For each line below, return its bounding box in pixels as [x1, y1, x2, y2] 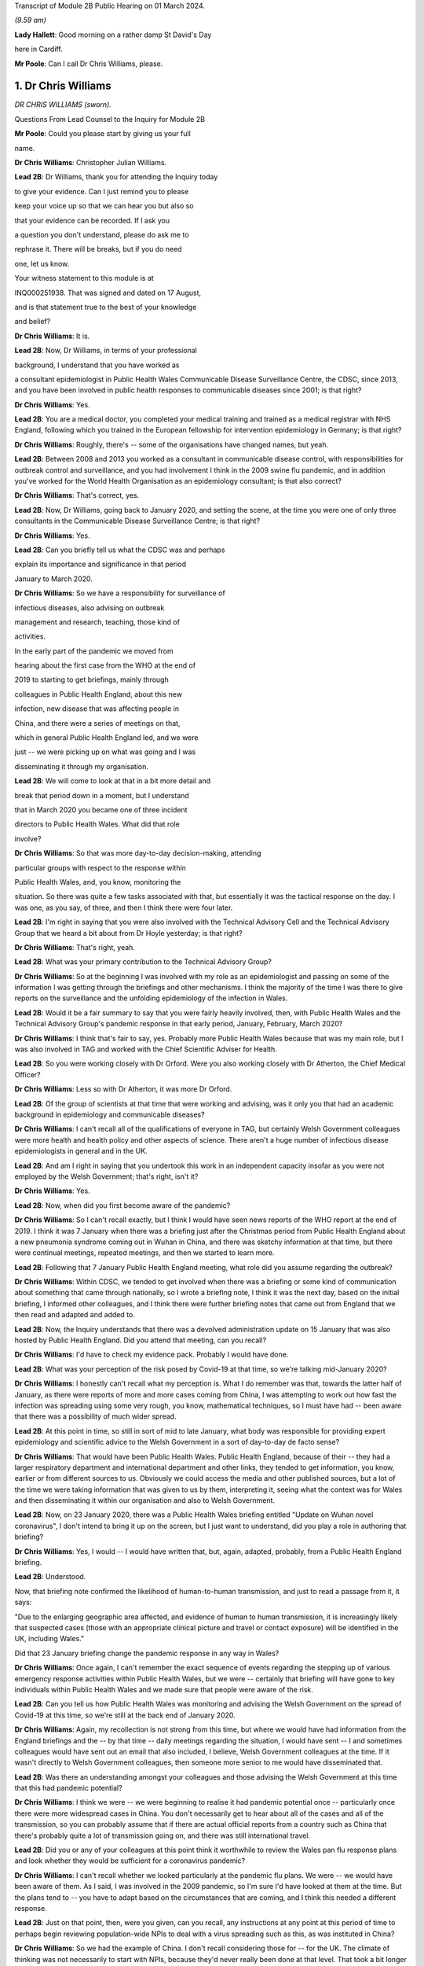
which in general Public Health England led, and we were [14, 733, 199, 742]
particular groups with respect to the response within [14, 863, 186, 872]
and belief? [14, 317, 51, 326]
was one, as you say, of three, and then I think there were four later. [14, 903, 233, 912]
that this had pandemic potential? [14, 1784, 122, 1793]
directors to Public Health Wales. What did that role [14, 819, 180, 829]
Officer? [14, 1070, 41, 1079]
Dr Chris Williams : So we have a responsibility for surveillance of [14, 588, 225, 598]
